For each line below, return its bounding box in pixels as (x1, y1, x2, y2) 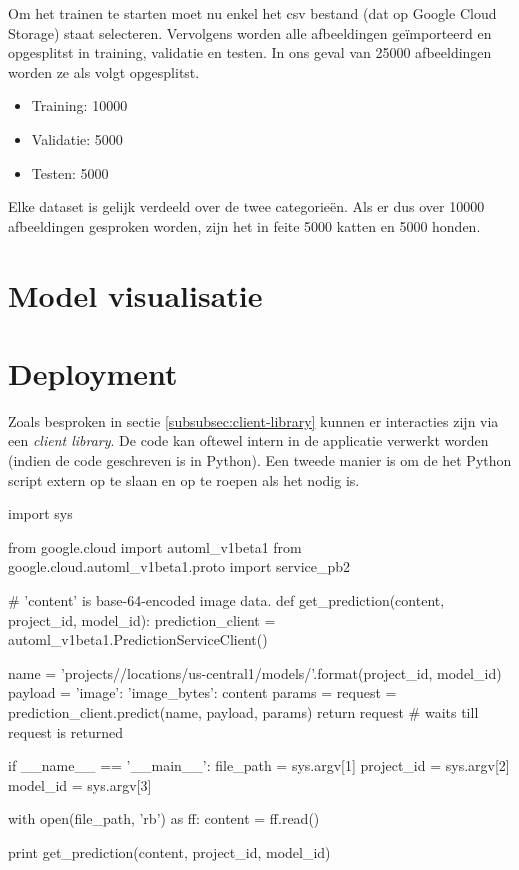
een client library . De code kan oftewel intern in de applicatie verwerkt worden (8, 430, 489, 451)
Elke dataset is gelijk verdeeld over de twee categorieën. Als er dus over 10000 (8, 196, 485, 217)
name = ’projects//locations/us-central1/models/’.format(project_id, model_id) (8, 662, 502, 683)
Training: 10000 (31, 95, 128, 116)
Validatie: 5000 (31, 128, 123, 149)
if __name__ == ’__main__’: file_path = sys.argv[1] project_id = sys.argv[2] (8, 755, 510, 776)
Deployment (8, 352, 178, 393)
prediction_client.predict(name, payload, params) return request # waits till (8, 701, 479, 722)
